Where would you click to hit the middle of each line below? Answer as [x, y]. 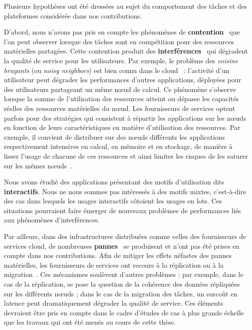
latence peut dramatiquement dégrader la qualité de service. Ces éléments [114, 303]
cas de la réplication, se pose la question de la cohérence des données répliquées [122, 284]
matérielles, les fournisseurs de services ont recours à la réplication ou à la [114, 265]
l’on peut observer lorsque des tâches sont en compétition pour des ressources [119, 41]
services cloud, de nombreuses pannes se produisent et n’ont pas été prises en [122, 246]
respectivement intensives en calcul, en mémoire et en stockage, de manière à [118, 146]
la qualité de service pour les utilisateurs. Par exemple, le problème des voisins [121, 60]
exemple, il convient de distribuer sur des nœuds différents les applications [114, 137]
